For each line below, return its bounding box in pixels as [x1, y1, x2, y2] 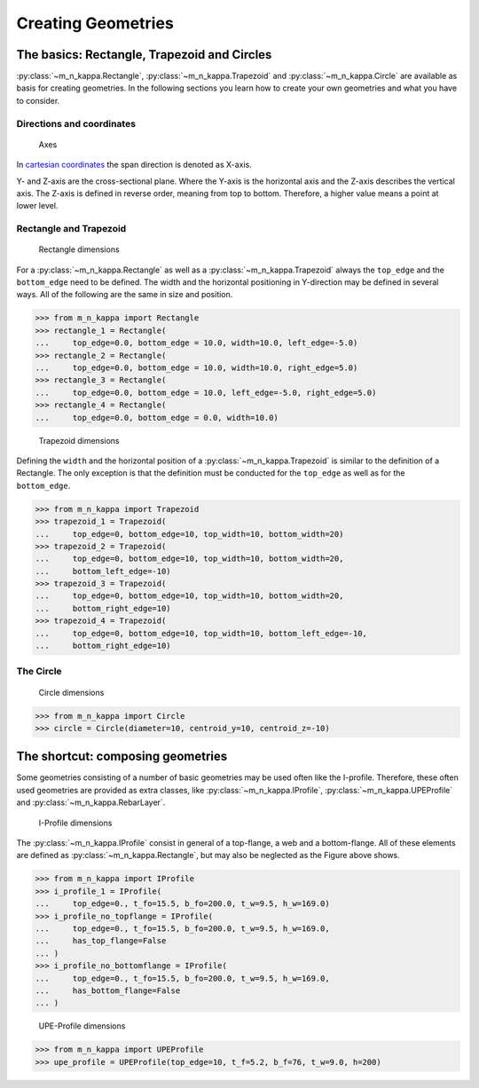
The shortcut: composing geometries [16, 749, 228, 764]
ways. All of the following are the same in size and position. [16, 289, 233, 300]
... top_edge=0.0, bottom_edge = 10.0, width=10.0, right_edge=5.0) [35, 363, 358, 373]
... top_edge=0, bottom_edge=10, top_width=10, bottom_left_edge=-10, [35, 628, 368, 638]
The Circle [16, 666, 62, 678]
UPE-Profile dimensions [38, 1021, 126, 1031]
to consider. [16, 95, 60, 106]
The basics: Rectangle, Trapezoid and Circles [16, 47, 272, 62]
